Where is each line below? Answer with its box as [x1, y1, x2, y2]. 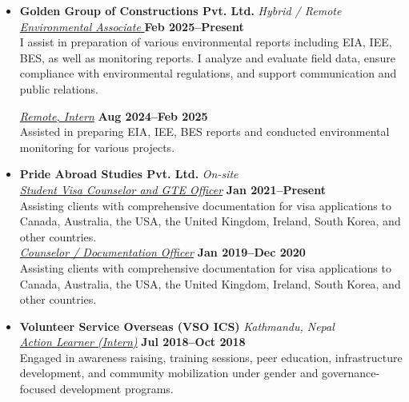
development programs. [59, 380, 174, 397]
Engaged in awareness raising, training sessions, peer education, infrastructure [19, 348, 403, 365]
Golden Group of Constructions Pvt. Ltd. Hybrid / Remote [19, 2, 342, 18]
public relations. [19, 80, 98, 97]
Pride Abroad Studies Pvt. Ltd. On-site [19, 165, 239, 182]
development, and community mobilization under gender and [19, 364, 319, 381]
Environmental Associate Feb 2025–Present [19, 18, 244, 34]
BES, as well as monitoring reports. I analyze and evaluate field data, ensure [19, 49, 395, 66]
